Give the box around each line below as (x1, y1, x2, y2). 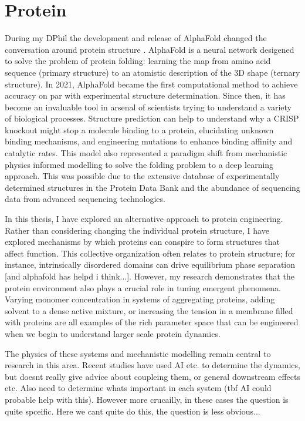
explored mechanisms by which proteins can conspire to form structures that (5, 235, 280, 248)
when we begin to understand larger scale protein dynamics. (5, 327, 221, 339)
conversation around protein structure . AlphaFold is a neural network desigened (5, 43, 294, 55)
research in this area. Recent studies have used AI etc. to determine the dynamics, (5, 359, 300, 371)
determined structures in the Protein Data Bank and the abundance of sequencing (5, 181, 300, 193)
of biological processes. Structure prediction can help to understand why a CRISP (5, 112, 299, 124)
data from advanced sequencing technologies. (5, 193, 165, 205)
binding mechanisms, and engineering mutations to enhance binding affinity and (5, 135, 293, 147)
